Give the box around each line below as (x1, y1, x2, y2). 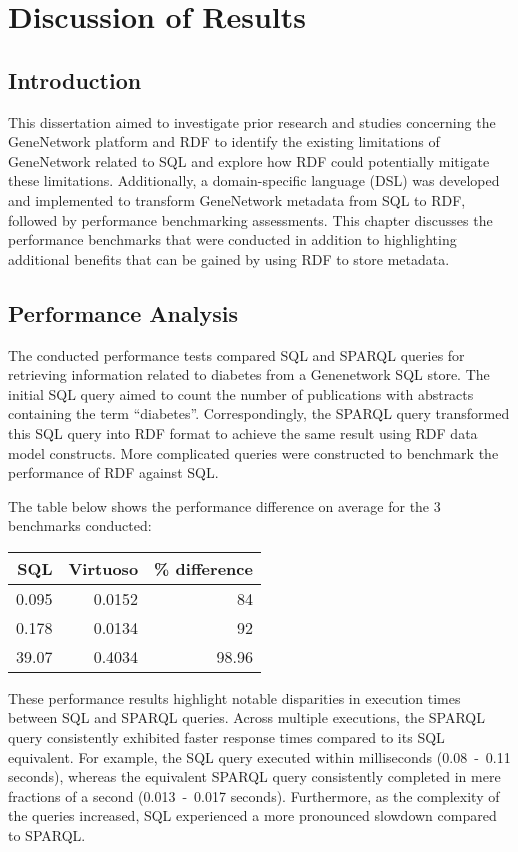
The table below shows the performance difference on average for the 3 (8, 495, 441, 516)
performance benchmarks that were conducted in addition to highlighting (8, 229, 457, 250)
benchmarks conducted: (8, 515, 152, 536)
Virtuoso (68, 556, 139, 580)
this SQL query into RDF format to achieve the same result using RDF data (8, 422, 478, 443)
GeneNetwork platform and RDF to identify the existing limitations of (8, 131, 440, 152)
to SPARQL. (8, 825, 86, 846)
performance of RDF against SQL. (8, 462, 219, 483)
